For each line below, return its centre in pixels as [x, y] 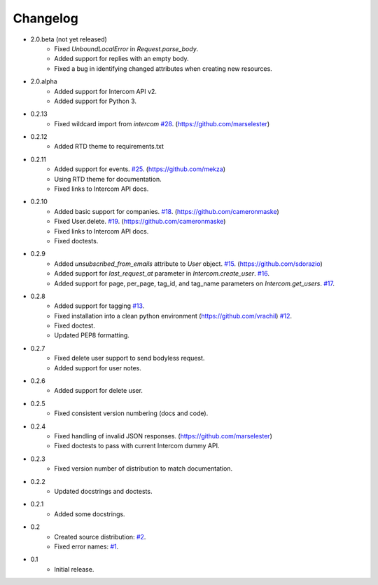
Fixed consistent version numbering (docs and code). [131, 413]
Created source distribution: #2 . [100, 537]
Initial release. [74, 569]
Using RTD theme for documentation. [108, 179]
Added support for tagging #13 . [99, 306]
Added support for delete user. [99, 391]
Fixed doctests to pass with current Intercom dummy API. [137, 446]
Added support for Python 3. [95, 101]
